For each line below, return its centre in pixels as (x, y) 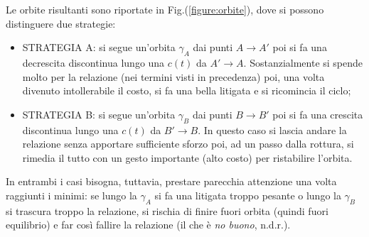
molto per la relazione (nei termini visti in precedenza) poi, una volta (173, 76)
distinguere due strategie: (61, 23)
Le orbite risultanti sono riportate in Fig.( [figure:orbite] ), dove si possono (165, 9)
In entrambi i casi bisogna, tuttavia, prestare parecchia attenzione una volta (171, 181)
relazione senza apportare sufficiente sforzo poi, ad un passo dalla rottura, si (188, 144)
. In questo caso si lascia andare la (272, 129)
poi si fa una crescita (318, 114)
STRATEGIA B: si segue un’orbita (99, 114)
